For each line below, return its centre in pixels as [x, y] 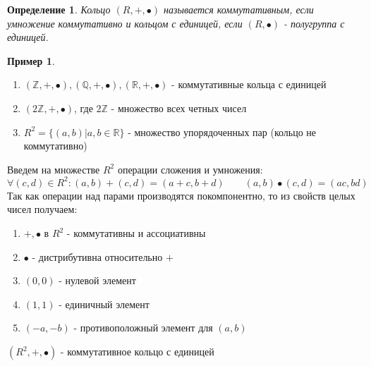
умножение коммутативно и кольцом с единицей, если [125, 23]
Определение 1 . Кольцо [59, 9]
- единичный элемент [104, 304]
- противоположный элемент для [143, 328]
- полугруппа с [314, 23]
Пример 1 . [31, 60]
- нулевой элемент [97, 280]
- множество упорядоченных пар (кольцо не [222, 132]
